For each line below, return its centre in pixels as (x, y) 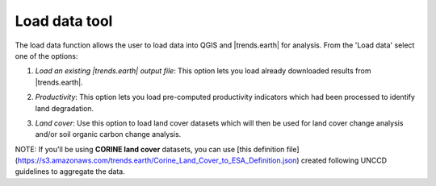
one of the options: (46, 56)
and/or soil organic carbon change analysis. (108, 134)
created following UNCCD (344, 160)
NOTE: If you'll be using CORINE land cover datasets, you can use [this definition (150, 149)
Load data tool (64, 21)
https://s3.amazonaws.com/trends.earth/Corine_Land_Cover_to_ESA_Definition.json (157, 160)
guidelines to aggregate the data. (70, 172)
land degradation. (65, 108)
